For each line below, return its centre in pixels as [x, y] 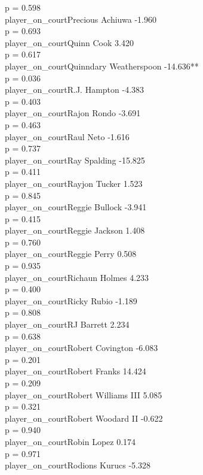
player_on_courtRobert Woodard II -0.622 [84, 418]
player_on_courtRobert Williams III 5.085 [84, 394]
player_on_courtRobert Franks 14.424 [76, 371]
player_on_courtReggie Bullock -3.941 [76, 207]
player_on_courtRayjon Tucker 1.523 [74, 183]
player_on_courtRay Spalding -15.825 [75, 160]
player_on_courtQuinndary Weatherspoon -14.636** [102, 66]
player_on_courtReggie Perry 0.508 [71, 254]
